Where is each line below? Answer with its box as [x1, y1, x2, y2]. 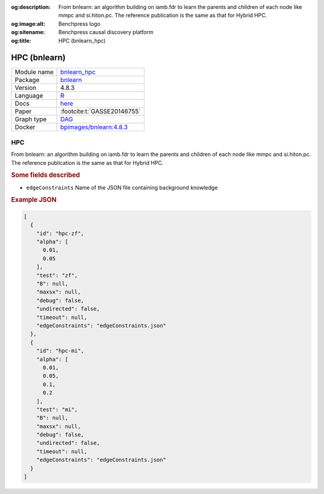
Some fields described [11, 171, 80, 179]
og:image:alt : [11, 20, 46, 27]
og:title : [11, 37, 32, 44]
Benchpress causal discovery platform [58, 29, 154, 36]
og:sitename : [11, 29, 45, 36]
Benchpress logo [58, 20, 101, 27]
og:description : [11, 4, 51, 10]
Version [14, 84, 37, 92]
